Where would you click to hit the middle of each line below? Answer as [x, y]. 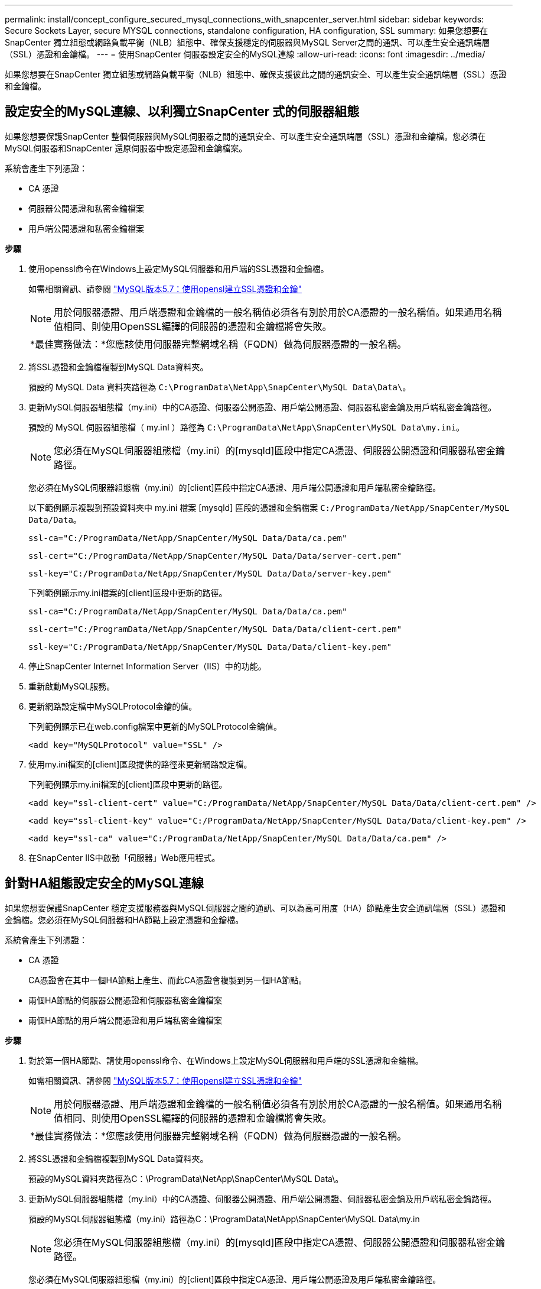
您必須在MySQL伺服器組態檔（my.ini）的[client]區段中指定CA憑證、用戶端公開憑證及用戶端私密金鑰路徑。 [235, 1279]
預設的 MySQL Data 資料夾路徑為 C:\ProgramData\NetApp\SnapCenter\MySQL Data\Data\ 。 [220, 387]
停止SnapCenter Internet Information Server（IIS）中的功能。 [147, 666]
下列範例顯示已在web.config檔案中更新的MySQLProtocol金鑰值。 [155, 726]
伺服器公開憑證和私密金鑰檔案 [86, 208]
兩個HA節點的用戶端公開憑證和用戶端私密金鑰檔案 [126, 1020]
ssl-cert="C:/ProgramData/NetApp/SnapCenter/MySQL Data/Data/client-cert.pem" [215, 629]
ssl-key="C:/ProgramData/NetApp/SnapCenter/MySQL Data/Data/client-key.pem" [210, 647]
